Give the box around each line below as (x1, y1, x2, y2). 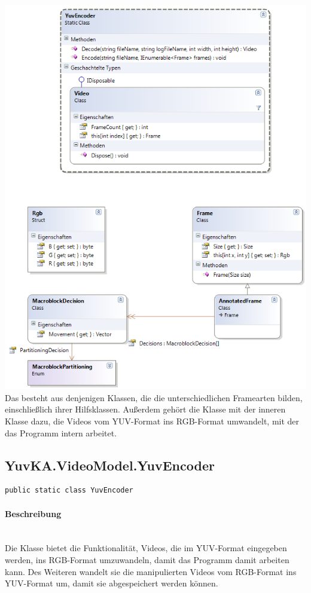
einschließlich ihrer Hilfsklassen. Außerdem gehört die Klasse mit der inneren (5, 403, 286, 415)
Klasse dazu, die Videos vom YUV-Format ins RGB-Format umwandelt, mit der (5, 414, 300, 427)
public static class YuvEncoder (5, 486, 133, 495)
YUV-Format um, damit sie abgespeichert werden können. (5, 577, 218, 589)
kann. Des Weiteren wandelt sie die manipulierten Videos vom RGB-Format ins (5, 565, 297, 577)
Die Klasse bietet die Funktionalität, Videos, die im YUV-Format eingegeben (5, 542, 287, 554)
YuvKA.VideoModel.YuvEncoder (5, 456, 215, 474)
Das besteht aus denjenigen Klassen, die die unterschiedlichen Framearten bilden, (5, 391, 303, 404)
